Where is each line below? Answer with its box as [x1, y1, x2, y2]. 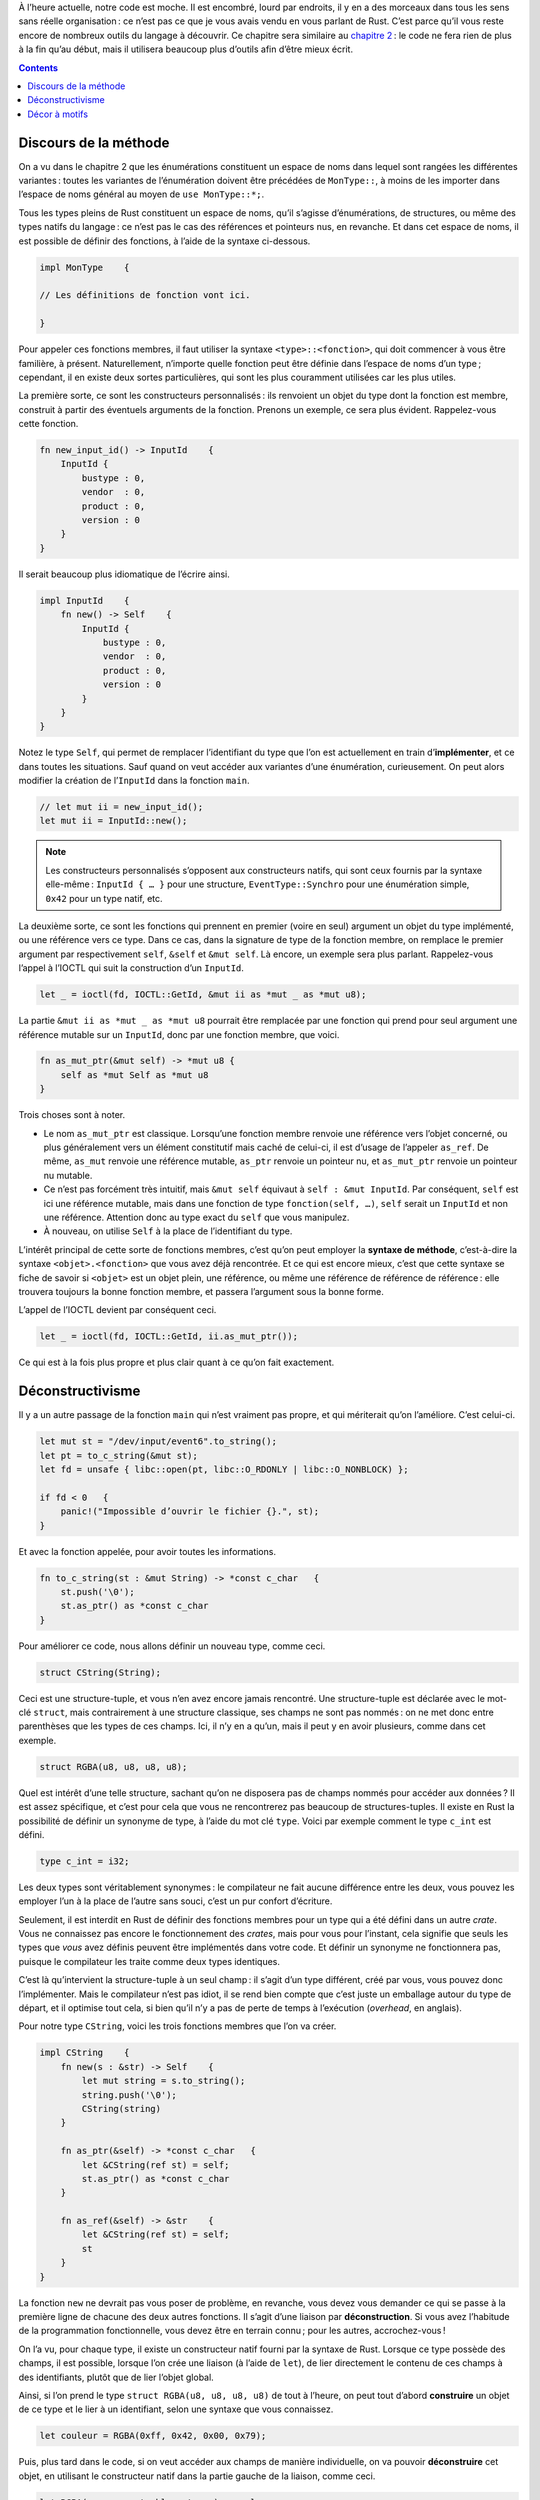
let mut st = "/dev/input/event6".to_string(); [39, 1436, 277, 1447]
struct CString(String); [39, 1666, 162, 1678]
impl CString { [39, 2047, 130, 2059]
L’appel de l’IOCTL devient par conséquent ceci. [18, 1304, 217, 1316]
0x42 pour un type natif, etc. [45, 892, 164, 904]
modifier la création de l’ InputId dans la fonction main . [18, 775, 250, 787]
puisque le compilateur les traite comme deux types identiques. [18, 1955, 280, 1967]
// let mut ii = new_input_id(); [39, 801, 204, 813]
